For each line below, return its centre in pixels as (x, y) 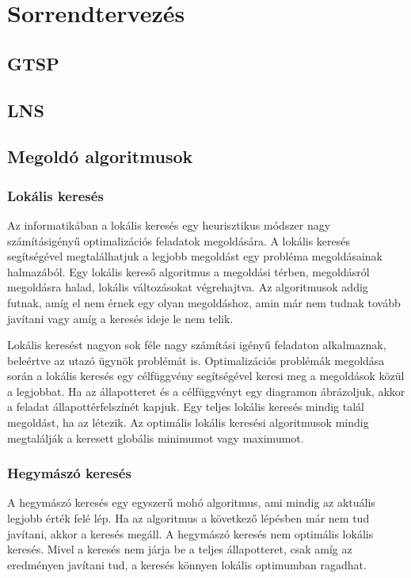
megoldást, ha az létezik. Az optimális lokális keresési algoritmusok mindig (188, 422)
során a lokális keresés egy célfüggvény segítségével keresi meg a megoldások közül (206, 376)
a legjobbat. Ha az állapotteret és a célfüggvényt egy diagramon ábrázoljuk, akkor (206, 391)
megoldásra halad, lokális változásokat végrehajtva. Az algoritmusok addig (188, 287)
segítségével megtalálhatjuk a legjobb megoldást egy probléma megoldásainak (195, 256)
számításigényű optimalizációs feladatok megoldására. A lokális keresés (179, 240)
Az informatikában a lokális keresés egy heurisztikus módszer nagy (169, 224)
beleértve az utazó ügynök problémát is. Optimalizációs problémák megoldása (196, 360)
